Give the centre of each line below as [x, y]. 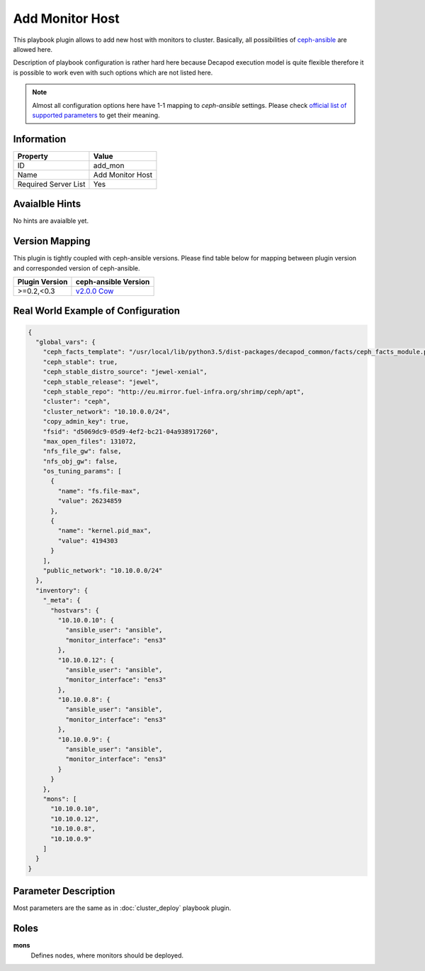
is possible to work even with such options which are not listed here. [113, 72]
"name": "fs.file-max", [99, 491]
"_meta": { [62, 600]
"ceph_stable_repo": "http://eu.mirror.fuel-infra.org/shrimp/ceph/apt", [174, 391]
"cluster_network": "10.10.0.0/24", [106, 411]
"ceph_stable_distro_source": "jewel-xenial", [125, 372]
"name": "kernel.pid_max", [104, 531]
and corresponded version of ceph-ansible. [77, 268]
